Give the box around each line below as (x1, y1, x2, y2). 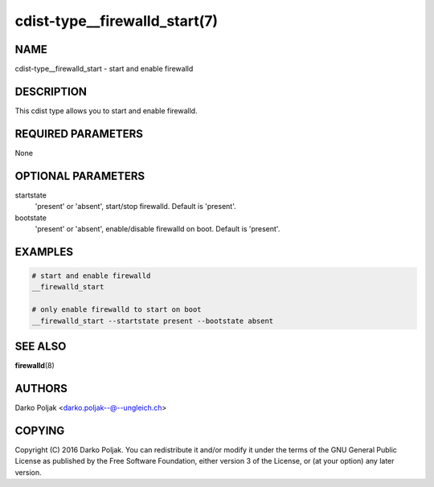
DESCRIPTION (14, 84, 88, 98)
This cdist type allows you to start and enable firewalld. (14, 105, 198, 116)
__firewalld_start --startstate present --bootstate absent (31, 316, 274, 325)
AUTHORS (14, 382, 68, 395)
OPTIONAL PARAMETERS (14, 169, 145, 182)
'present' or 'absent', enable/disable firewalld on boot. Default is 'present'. (35, 223, 280, 233)
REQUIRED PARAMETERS (14, 127, 144, 141)
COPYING (14, 424, 65, 437)
